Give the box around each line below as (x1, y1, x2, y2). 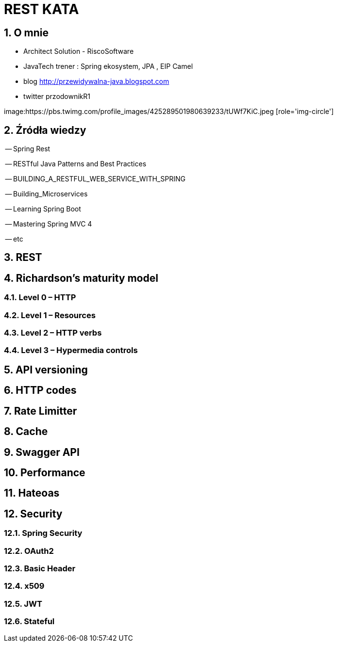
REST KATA (4, 1, 79, 17)
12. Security (4, 507, 63, 520)
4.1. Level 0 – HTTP (4, 292, 76, 303)
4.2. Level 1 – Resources (4, 310, 96, 320)
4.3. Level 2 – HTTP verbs (4, 328, 102, 338)
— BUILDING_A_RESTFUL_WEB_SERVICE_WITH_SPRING (5, 175, 185, 183)
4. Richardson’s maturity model (4, 272, 158, 284)
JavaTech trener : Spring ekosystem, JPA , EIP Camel (23, 62, 193, 71)
